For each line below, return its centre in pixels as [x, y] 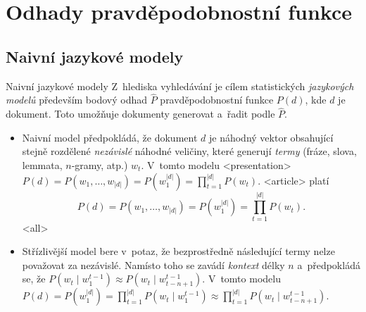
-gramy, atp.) [100, 164]
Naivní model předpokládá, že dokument [110, 137]
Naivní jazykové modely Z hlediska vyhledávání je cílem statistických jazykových [180, 86]
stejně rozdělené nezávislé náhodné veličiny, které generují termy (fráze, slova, [189, 151]
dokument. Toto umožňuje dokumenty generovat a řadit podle [140, 114]
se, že [34, 279]
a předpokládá [329, 264]
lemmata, [42, 164]
